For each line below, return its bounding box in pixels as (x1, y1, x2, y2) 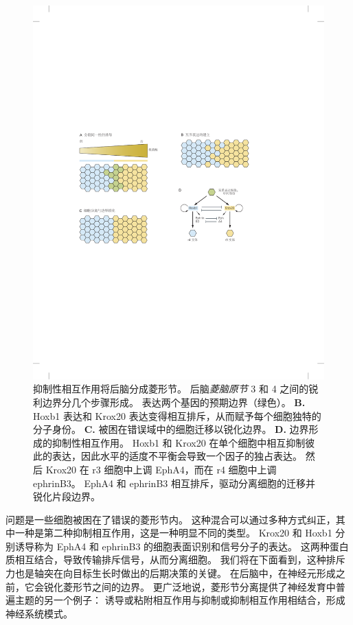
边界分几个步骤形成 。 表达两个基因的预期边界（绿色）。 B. (42, 394, 306, 409)
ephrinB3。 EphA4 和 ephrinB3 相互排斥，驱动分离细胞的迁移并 (33, 475, 315, 490)
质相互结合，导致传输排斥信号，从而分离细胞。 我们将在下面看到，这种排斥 (5, 552, 345, 567)
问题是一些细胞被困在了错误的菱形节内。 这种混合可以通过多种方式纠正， (5, 512, 336, 526)
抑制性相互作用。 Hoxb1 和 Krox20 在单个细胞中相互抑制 (52, 435, 306, 449)
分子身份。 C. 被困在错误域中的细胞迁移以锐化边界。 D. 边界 (33, 422, 309, 436)
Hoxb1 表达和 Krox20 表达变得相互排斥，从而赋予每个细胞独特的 (33, 408, 321, 423)
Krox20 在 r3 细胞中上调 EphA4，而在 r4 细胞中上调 (45, 462, 277, 476)
